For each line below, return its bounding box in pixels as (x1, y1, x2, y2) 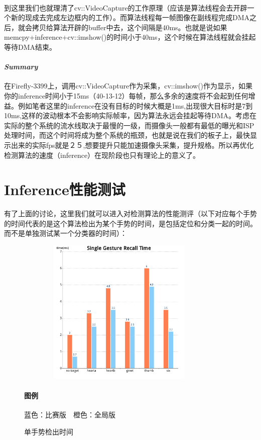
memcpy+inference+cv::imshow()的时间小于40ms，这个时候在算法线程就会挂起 (4, 32, 256, 42)
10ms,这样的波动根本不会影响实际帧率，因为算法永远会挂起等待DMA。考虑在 (4, 110, 257, 121)
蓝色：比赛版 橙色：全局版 (24, 409, 115, 419)
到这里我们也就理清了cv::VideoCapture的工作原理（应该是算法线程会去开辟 (4, 2, 247, 13)
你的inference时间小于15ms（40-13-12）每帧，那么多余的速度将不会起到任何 (4, 90, 248, 101)
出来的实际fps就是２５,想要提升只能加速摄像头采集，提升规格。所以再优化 (11, 139, 254, 150)
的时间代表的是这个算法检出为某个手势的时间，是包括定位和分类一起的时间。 (4, 218, 257, 228)
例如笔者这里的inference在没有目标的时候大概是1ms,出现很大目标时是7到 (18, 100, 253, 111)
